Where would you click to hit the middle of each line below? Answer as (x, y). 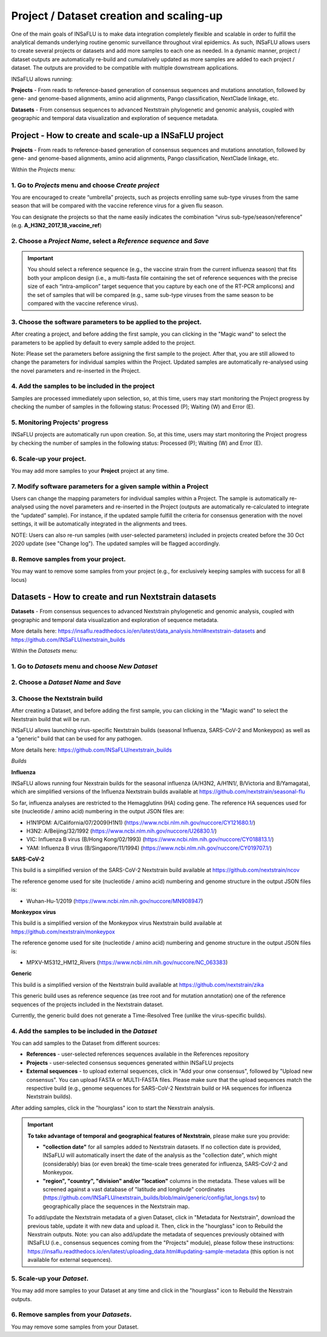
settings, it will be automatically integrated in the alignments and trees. (99, 524)
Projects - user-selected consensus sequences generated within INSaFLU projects (130, 1062)
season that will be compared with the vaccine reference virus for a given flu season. (117, 205)
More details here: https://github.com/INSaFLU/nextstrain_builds (91, 750)
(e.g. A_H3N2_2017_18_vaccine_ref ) (57, 225)
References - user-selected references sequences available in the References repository (138, 1054)
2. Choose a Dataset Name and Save (66, 682)
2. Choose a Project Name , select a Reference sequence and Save (110, 241)
